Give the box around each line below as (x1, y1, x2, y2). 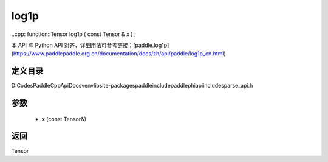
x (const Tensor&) (41, 115, 87, 122)
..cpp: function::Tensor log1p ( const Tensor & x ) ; (11, 30, 136, 38)
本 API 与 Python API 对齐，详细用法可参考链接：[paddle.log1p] (11, 41, 169, 49)
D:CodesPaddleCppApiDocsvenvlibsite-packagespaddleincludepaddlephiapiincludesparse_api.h (11, 82, 253, 90)
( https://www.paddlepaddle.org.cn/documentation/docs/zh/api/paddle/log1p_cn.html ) (11, 50, 226, 57)
